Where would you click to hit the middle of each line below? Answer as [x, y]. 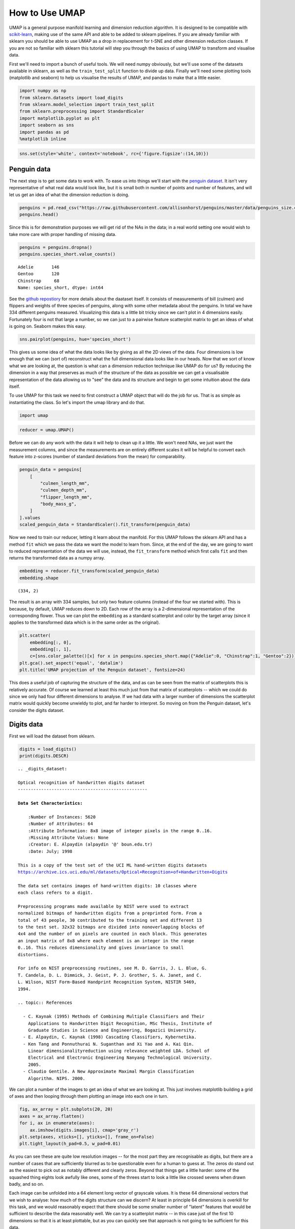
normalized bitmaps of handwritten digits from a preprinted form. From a [110, 913]
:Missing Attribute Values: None [68, 837]
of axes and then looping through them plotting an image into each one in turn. [89, 1096]
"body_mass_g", [59, 504]
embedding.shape [39, 578]
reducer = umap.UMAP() [47, 430]
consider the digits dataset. [37, 710]
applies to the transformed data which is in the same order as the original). [85, 622]
